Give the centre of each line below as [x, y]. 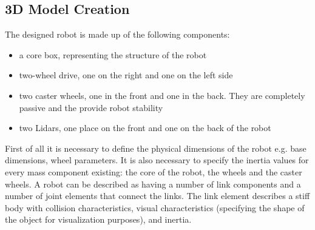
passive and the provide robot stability [91, 107]
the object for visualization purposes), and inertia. [98, 219]
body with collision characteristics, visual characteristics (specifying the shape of [155, 207]
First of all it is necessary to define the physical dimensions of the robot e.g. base [156, 148]
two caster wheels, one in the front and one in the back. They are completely [162, 95]
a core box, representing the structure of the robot [113, 54]
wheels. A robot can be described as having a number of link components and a [153, 184]
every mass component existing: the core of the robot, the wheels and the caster [154, 171]
